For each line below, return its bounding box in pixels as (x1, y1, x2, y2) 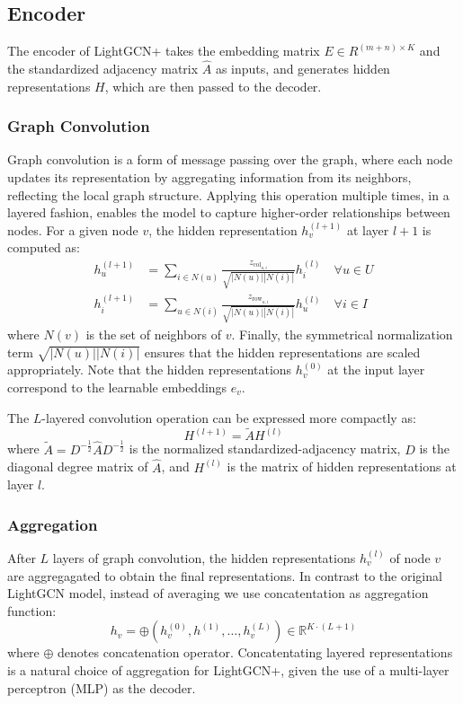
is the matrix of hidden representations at (227, 457, 457, 476)
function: (7, 601, 57, 620)
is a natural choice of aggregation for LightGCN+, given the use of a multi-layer (7, 660, 450, 679)
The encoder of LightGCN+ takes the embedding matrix (7, 41, 320, 60)
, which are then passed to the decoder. (104, 76, 322, 95)
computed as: (7, 238, 80, 257)
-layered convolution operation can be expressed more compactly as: (41, 408, 416, 427)
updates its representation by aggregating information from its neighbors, (7, 168, 412, 187)
